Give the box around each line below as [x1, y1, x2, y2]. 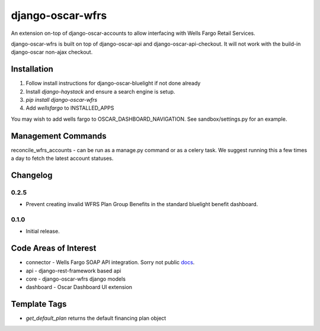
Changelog [11, 170, 53, 180]
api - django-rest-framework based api [25, 267, 121, 274]
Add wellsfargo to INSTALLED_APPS [25, 104, 114, 112]
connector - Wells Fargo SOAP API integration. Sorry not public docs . [25, 259, 195, 266]
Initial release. [25, 228, 60, 235]
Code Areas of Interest [11, 243, 97, 253]
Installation [11, 64, 53, 74]
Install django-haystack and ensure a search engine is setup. [25, 88, 175, 95]
